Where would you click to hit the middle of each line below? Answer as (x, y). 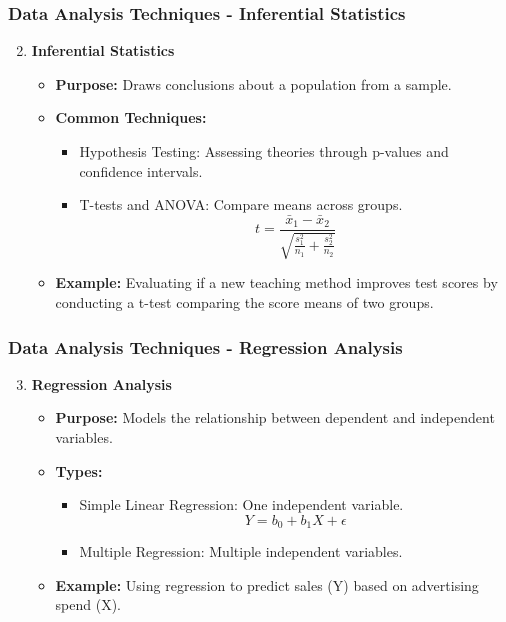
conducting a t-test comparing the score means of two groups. (244, 302)
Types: (79, 470)
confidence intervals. (141, 170)
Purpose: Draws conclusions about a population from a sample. (253, 83)
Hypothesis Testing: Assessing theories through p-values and (264, 151)
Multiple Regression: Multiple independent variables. (241, 551)
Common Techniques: (131, 117)
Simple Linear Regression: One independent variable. (241, 504)
